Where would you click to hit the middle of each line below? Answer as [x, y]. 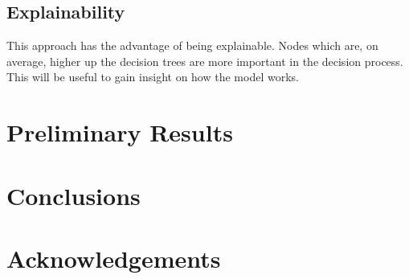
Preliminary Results [120, 132]
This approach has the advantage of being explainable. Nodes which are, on [192, 45]
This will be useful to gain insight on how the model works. [153, 77]
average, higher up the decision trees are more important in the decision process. [205, 61]
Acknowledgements [114, 258]
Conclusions [74, 195]
